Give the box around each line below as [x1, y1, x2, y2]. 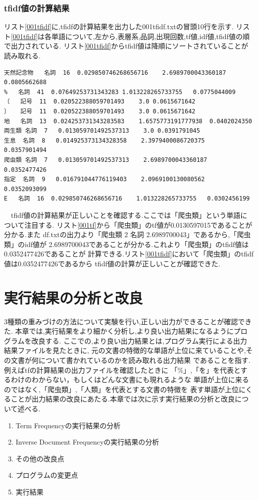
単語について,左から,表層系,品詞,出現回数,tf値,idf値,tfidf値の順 [52, 31, 250, 41]
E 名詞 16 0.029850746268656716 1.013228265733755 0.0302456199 [4, 195, 250, 202]
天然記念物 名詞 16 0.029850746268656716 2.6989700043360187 [4, 69, 226, 76]
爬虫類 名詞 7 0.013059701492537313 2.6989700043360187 [4, 156, 207, 163]
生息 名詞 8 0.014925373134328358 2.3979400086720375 [4, 137, 205, 144]
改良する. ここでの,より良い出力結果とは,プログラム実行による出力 [31, 335, 247, 346]
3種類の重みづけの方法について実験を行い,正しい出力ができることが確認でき [4, 316, 252, 326]
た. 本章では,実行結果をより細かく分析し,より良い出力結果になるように [4, 326, 234, 336]
